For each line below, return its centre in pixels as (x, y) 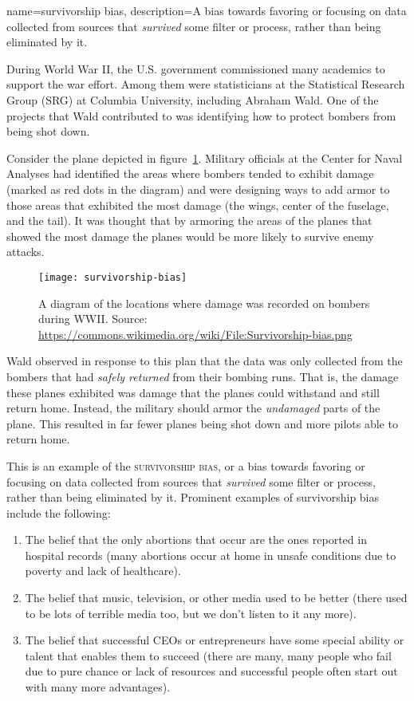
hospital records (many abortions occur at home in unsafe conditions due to (211, 555)
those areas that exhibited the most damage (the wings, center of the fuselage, (198, 205)
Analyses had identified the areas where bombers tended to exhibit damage (190, 173)
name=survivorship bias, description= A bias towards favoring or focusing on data (207, 10)
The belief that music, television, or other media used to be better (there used (216, 598)
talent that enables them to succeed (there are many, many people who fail (208, 655)
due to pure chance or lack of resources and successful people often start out (211, 671)
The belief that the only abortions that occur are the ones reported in (196, 540)
